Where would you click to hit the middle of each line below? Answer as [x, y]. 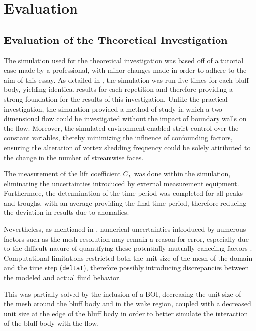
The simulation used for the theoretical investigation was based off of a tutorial [124, 60]
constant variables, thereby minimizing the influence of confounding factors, [118, 138]
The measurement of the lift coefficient [62, 174]
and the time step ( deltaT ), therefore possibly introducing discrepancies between [127, 268]
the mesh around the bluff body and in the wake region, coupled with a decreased [128, 304]
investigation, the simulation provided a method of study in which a [107, 108]
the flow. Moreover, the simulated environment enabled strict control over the [121, 128]
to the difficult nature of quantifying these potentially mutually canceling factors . [128, 248]
